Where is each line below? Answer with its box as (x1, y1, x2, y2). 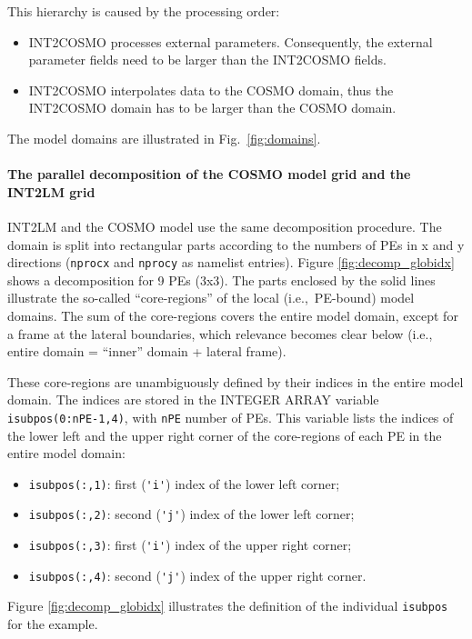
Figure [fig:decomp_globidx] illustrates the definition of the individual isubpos (7, 596, 448, 615)
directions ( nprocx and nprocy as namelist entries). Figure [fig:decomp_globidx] (7, 253, 455, 272)
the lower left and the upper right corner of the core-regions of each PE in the (7, 425, 442, 444)
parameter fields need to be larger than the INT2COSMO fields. (28, 50, 387, 69)
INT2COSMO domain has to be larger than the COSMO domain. (28, 98, 397, 117)
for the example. (7, 614, 98, 634)
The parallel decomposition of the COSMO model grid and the (7, 165, 411, 184)
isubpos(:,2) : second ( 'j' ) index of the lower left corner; (28, 504, 355, 524)
